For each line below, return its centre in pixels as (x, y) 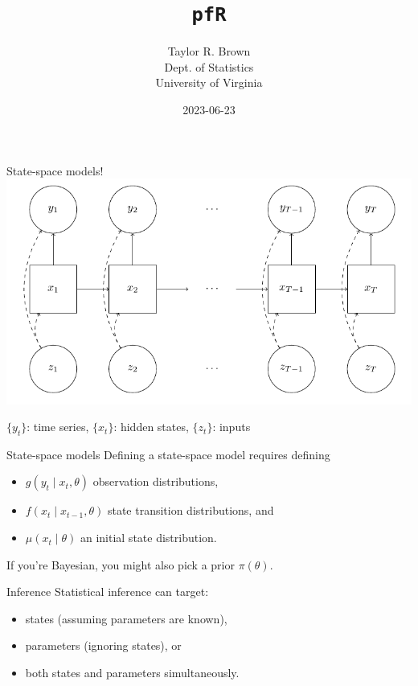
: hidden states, (151, 427)
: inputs (232, 427)
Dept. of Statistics (209, 66)
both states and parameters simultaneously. (132, 673)
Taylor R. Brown (209, 51)
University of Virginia (209, 82)
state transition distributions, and (191, 510)
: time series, (58, 427)
